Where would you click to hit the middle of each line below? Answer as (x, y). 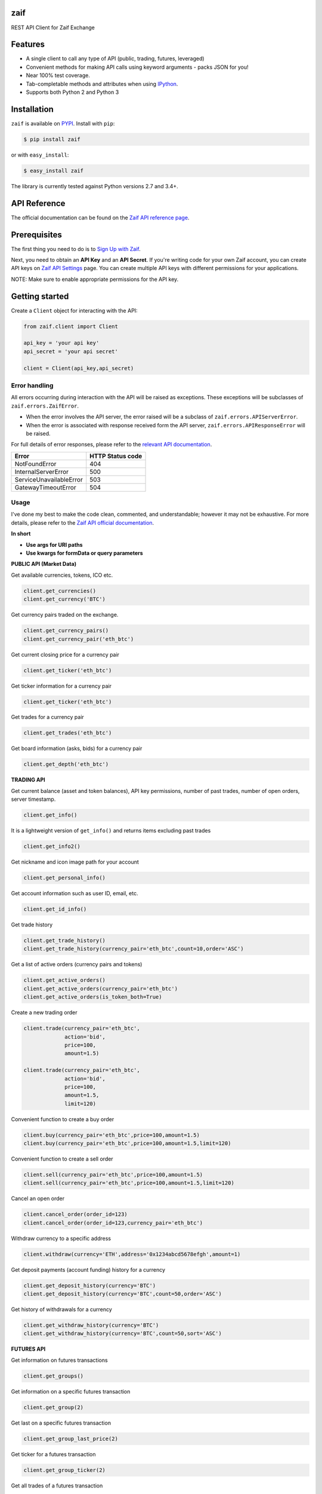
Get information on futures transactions (59, 1360)
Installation (32, 109)
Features (28, 45)
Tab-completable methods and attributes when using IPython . (102, 84)
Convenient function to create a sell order (62, 1159)
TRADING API (28, 780)
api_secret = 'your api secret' (71, 351)
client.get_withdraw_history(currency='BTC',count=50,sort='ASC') (123, 1334)
